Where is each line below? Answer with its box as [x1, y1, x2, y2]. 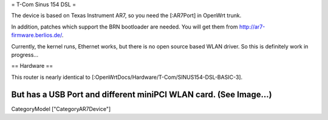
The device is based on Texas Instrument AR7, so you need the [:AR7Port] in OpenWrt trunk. [11, 12, 242, 19]
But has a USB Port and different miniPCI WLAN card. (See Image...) [11, 89, 273, 99]
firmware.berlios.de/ [11, 32, 62, 39]
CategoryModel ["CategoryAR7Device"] [11, 105, 111, 112]
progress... [11, 51, 39, 58]
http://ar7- [239, 23, 265, 30]
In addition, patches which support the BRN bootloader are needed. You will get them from [11, 23, 238, 30]
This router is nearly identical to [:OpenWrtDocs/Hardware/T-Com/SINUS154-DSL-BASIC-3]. [11, 73, 243, 81]
